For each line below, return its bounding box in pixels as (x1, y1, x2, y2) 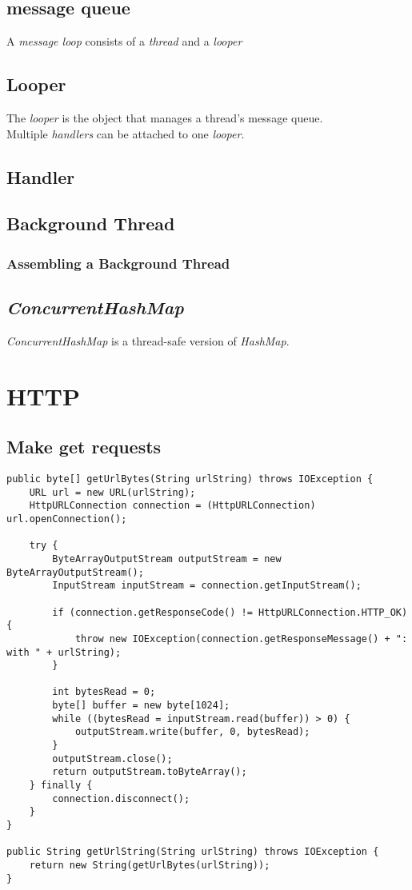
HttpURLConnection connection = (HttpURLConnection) (29, 500, 316, 512)
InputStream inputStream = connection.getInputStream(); (52, 580, 362, 592)
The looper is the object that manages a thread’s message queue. (6, 110, 323, 126)
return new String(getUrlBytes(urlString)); (29, 860, 270, 871)
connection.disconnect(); (52, 792, 190, 804)
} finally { (29, 780, 93, 792)
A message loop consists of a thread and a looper (6, 33, 242, 50)
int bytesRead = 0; (52, 686, 156, 698)
